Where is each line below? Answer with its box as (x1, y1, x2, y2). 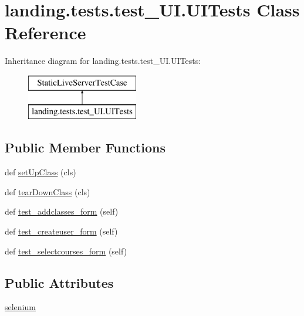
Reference (5, 21, 86, 45)
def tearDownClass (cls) (5, 185, 90, 198)
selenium (5, 301, 36, 313)
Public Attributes (5, 273, 114, 291)
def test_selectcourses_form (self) (5, 244, 127, 257)
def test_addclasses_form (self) (5, 205, 119, 218)
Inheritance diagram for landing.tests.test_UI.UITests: (5, 55, 201, 67)
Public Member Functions (5, 138, 165, 157)
